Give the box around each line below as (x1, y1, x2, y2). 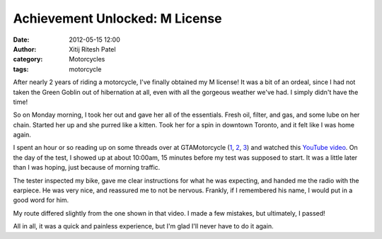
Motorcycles (69, 55, 105, 64)
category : (13, 55, 43, 64)
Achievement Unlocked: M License (13, 11, 222, 26)
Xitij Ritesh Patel (69, 45, 116, 53)
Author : (13, 45, 37, 53)
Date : (13, 35, 30, 44)
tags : (13, 64, 29, 74)
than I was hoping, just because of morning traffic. (13, 163, 161, 172)
